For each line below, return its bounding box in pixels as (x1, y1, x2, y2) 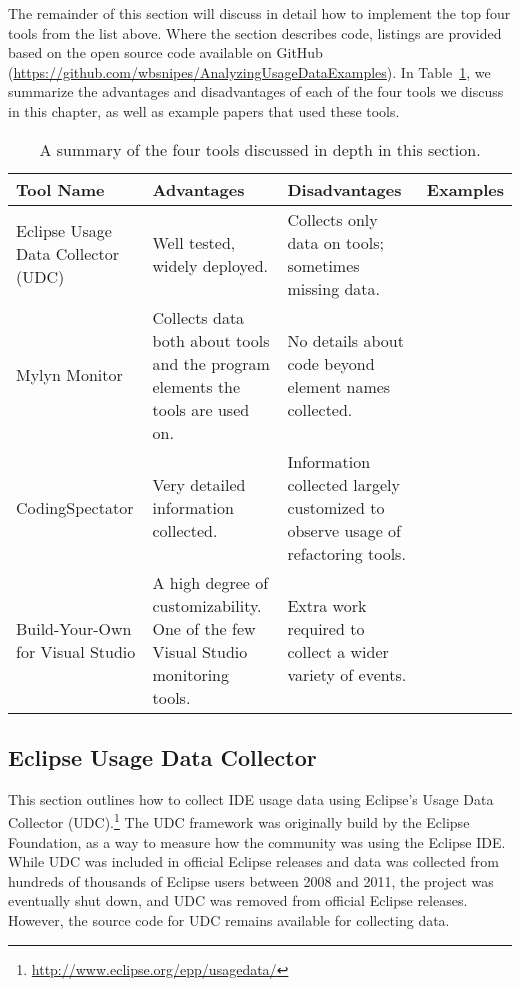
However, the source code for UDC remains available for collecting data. (8, 909, 450, 930)
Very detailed (152, 472, 246, 496)
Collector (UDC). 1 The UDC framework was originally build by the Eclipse (8, 809, 470, 833)
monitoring (152, 662, 229, 686)
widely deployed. (152, 253, 269, 277)
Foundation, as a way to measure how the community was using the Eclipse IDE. (8, 831, 506, 852)
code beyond (287, 351, 375, 375)
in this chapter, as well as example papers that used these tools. (8, 100, 400, 121)
